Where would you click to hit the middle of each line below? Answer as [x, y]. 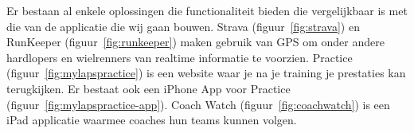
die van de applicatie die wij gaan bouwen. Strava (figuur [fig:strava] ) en [183, 26]
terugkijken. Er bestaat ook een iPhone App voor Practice [148, 88]
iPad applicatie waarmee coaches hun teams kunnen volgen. [152, 120]
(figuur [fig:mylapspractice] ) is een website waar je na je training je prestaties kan [206, 73]
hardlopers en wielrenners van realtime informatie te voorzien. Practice [180, 57]
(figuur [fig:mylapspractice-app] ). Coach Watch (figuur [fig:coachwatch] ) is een [198, 104]
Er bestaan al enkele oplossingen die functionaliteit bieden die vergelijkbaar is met [207, 10]
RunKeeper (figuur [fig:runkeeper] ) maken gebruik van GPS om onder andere [195, 42]
